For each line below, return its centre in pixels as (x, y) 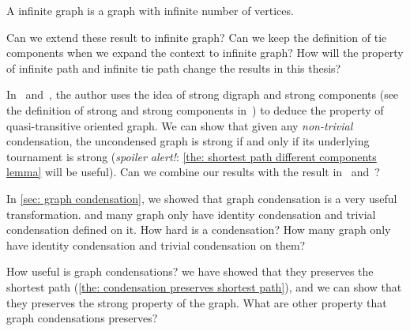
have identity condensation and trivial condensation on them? (156, 244)
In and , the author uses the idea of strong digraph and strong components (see (203, 94)
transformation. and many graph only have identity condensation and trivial (191, 214)
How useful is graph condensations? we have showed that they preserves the (190, 271)
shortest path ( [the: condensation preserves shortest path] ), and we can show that (204, 286)
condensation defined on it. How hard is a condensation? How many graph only (199, 229)
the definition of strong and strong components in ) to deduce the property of (195, 109)
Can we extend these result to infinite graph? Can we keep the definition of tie (197, 37)
